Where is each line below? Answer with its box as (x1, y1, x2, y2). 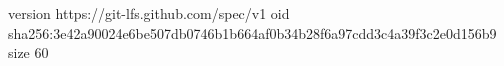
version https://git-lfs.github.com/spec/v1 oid (8, 3, 290, 23)
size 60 (8, 42, 49, 63)
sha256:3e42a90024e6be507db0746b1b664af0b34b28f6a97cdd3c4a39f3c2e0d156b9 (8, 22, 497, 43)
